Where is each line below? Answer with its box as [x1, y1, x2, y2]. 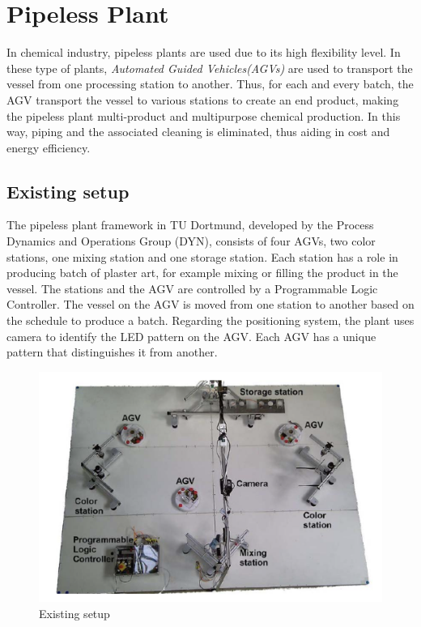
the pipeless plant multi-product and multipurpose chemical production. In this [6, 107, 401, 124]
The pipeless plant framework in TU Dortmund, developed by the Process [6, 216, 374, 233]
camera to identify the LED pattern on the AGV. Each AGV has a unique [6, 327, 376, 344]
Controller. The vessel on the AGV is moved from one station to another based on [6, 296, 415, 313]
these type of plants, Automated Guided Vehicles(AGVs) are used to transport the [6, 59, 413, 76]
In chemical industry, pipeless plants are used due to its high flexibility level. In [6, 44, 401, 61]
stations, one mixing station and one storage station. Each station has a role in [6, 248, 398, 265]
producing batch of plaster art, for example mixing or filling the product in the [6, 264, 398, 281]
